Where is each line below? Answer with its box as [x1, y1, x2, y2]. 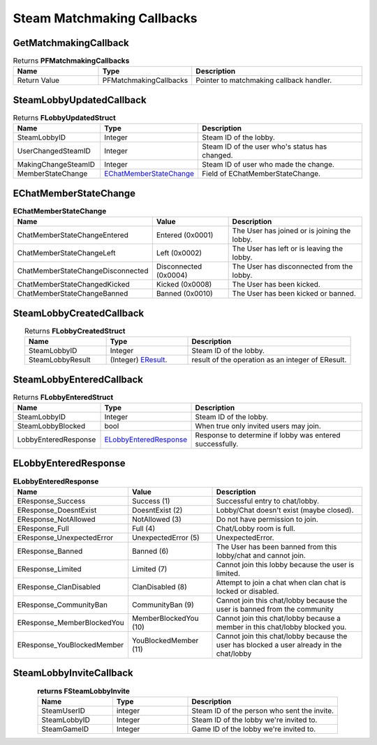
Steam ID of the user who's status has [202, 142, 327, 151]
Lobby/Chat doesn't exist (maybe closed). [216, 505, 354, 515]
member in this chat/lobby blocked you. [216, 622, 347, 631]
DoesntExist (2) [131, 505, 183, 515]
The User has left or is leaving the [232, 244, 343, 254]
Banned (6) [131, 546, 169, 556]
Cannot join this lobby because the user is [216, 559, 355, 569]
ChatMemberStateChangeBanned [17, 289, 128, 299]
